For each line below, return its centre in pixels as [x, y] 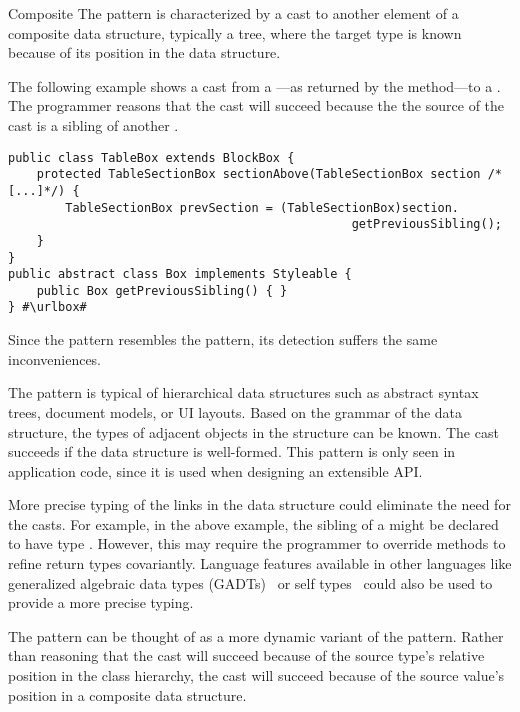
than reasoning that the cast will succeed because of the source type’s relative [246, 655]
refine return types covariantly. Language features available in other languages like [260, 563]
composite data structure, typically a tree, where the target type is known [235, 32]
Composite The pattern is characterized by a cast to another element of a [233, 13]
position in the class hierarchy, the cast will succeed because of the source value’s [256, 675]
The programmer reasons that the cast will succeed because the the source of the [256, 105]
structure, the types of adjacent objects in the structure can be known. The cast [253, 431]
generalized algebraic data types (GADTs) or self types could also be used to [250, 582]
